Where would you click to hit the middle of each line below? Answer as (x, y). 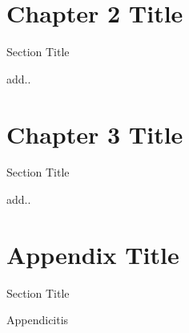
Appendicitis (38, 320)
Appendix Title (93, 254)
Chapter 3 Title (95, 134)
